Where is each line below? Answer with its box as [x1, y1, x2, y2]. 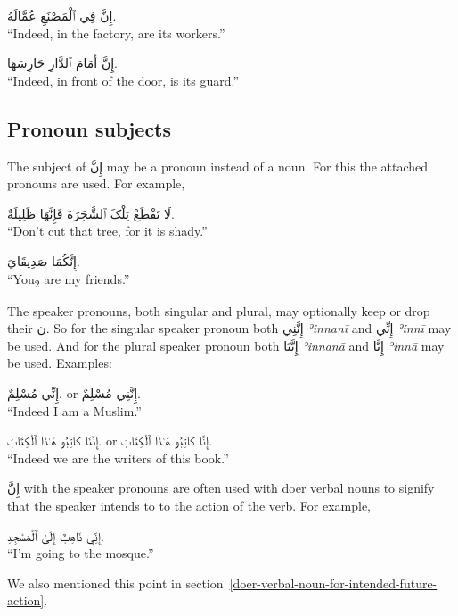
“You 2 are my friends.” [7, 269, 130, 290]
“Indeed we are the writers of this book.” [7, 448, 229, 467]
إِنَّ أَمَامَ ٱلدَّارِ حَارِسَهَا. [7, 54, 118, 72]
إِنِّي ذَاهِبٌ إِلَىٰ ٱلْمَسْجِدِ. [7, 526, 104, 545]
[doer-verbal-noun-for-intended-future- [229, 573, 438, 592]
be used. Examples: [7, 354, 112, 372]
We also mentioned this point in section [7, 573, 224, 592]
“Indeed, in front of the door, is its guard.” [7, 71, 240, 89]
